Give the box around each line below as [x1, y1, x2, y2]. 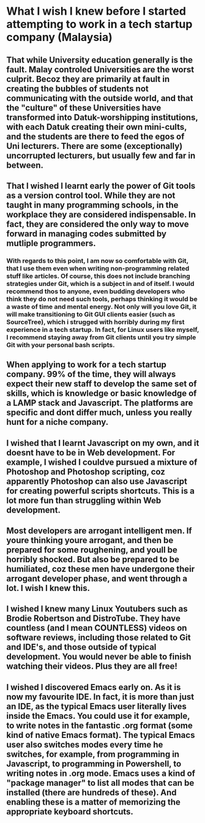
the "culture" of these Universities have [6, 102, 162, 113]
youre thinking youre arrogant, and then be [6, 535, 174, 546]
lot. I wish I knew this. [6, 583, 91, 593]
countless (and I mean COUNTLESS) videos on [6, 623, 187, 633]
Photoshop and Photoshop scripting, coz [6, 467, 165, 477]
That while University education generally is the [6, 54, 193, 65]
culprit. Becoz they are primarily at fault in [6, 73, 170, 84]
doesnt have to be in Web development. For [6, 447, 176, 457]
